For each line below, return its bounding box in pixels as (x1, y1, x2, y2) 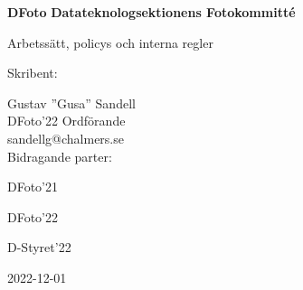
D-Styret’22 (7, 238, 71, 257)
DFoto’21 (7, 177, 59, 196)
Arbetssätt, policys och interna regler (7, 33, 213, 51)
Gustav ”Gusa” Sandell (7, 93, 136, 112)
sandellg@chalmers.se (7, 128, 124, 147)
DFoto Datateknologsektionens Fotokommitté (7, 3, 296, 21)
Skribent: (7, 63, 58, 82)
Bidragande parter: (7, 146, 112, 165)
